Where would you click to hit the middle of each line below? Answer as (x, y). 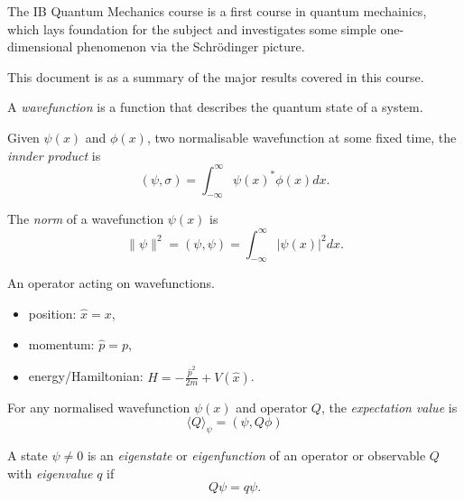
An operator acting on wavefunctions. (111, 283)
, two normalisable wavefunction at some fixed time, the (302, 137)
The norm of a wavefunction (86, 219)
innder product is (54, 155)
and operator (272, 407)
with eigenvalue (50, 473)
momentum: (61, 343)
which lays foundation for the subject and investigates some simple (192, 28)
